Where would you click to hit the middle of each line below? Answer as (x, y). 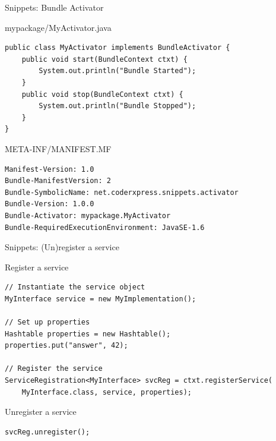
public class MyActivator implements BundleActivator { (118, 48)
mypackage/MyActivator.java (58, 27)
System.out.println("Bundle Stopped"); (118, 106)
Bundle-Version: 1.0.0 (50, 204)
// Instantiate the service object (75, 287)
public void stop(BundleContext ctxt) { (102, 94)
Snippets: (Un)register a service (62, 247)
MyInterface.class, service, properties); (107, 392)
